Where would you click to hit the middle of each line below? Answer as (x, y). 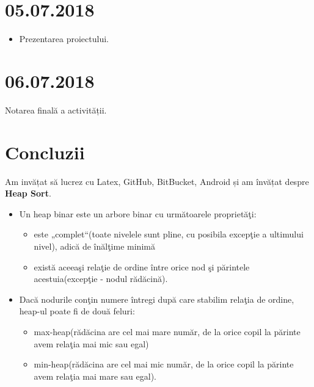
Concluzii (45, 152)
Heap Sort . (28, 193)
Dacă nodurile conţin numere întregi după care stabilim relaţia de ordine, (157, 299)
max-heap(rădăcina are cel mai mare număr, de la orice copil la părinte (167, 331)
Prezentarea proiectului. (64, 39)
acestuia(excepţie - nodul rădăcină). (101, 279)
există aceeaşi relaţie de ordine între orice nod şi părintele (142, 266)
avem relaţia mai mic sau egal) (91, 343)
